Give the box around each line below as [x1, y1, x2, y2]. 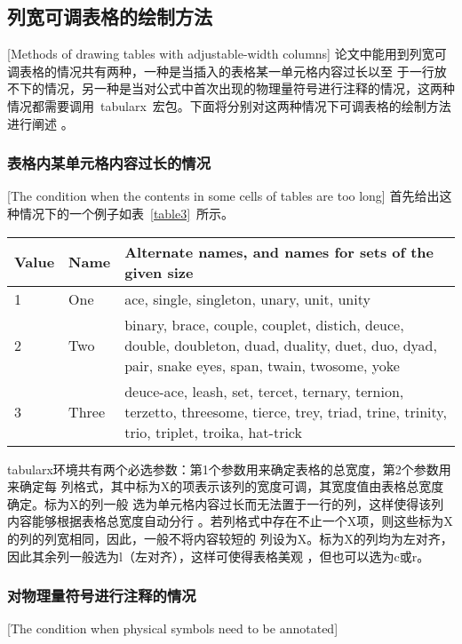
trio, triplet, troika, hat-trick [124, 421, 302, 442]
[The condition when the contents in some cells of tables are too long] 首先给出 [7, 187, 440, 205]
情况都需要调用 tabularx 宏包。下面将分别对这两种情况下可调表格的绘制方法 [7, 96, 451, 115]
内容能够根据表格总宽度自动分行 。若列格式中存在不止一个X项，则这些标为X [7, 512, 453, 530]
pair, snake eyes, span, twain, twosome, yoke [124, 354, 400, 376]
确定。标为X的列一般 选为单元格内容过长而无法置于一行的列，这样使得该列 [7, 494, 444, 513]
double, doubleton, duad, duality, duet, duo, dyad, [124, 334, 437, 355]
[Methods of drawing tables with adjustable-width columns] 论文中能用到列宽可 [7, 44, 447, 63]
